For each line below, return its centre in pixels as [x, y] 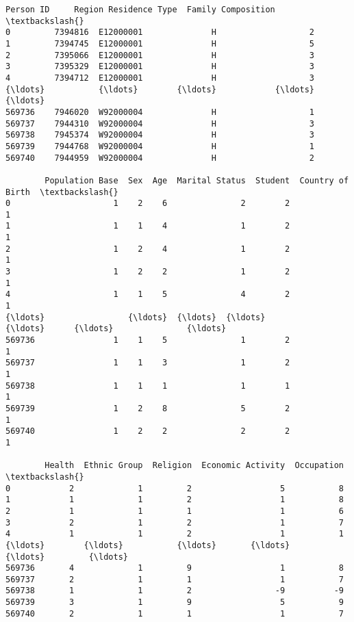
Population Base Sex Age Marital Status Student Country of [197, 180]
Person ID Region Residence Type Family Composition [140, 10]
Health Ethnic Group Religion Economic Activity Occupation [194, 466]
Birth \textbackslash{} [62, 192]
